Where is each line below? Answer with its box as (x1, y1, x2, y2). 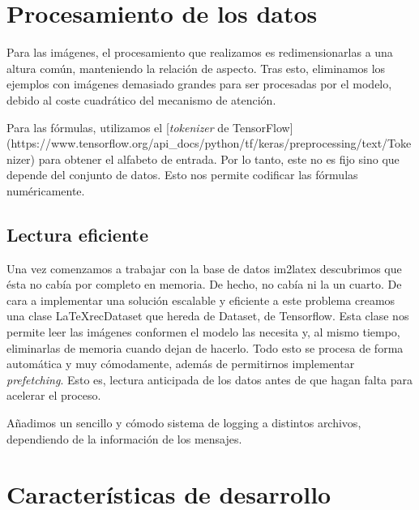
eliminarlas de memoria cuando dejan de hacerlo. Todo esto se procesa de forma (6, 339, 404, 356)
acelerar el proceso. (6, 387, 101, 404)
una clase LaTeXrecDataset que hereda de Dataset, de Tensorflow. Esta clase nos (6, 307, 409, 324)
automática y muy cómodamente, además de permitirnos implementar (6, 355, 355, 372)
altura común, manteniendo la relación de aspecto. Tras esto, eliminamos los (6, 59, 386, 76)
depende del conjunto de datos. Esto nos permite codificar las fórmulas (6, 166, 358, 183)
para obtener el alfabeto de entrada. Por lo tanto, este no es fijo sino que (38, 150, 400, 167)
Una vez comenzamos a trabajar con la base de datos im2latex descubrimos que (6, 259, 402, 276)
